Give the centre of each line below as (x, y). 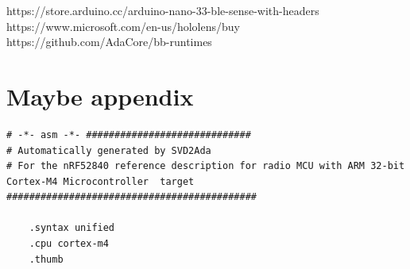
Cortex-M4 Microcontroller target (101, 181)
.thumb (46, 259)
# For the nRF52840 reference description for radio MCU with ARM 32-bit (206, 166)
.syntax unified (72, 228)
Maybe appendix (100, 96)
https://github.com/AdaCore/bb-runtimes (109, 42)
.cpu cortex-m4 (69, 244)
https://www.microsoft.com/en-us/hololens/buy (123, 26)
